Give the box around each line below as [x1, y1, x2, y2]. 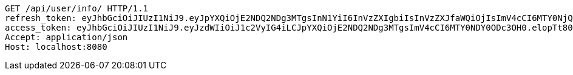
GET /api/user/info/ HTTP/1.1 [5, 4, 149, 13]
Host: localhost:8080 [5, 42, 107, 52]
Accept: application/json [5, 32, 128, 42]
